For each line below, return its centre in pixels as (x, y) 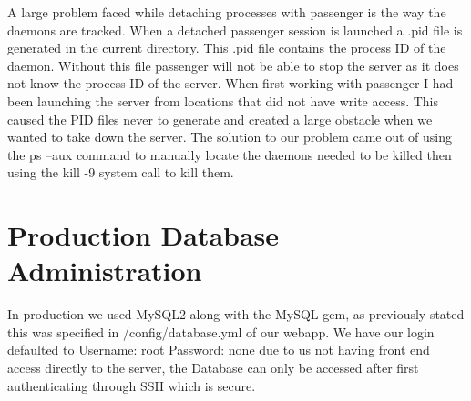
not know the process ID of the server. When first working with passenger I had (230, 83)
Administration (105, 271)
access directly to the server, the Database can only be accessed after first (213, 368)
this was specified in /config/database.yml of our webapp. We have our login (221, 331)
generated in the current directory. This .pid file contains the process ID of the (227, 48)
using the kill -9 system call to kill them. (121, 172)
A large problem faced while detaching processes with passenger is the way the (227, 12)
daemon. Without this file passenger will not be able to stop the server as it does (233, 65)
